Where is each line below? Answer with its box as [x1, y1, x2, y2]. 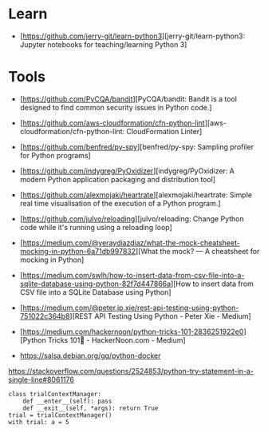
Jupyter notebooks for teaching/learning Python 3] [19, 39, 187, 49]
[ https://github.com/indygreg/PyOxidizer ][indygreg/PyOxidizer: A [19, 165, 235, 176]
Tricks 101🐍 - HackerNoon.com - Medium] [47, 335, 186, 344]
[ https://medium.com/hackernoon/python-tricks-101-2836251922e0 [19, 327, 244, 336]
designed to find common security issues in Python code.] [19, 102, 213, 112]
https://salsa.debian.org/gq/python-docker [19, 351, 161, 360]
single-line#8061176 [8, 375, 74, 384]
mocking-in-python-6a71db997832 [19, 246, 136, 256]
